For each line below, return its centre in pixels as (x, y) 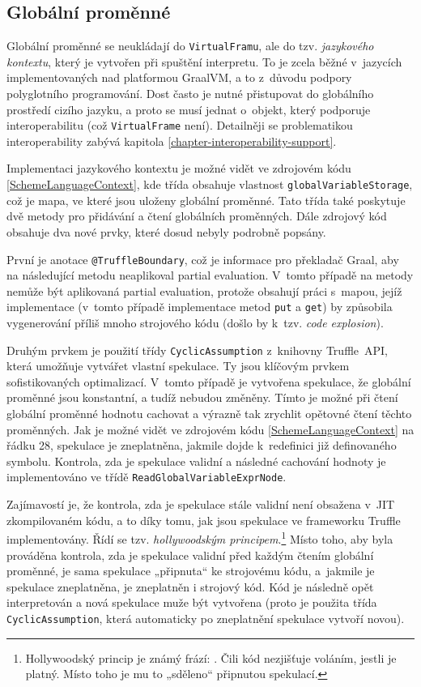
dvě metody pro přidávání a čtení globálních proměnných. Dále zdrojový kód (197, 216)
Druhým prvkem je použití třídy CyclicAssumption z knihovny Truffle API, (197, 350)
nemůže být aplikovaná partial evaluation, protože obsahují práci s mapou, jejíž (204, 290)
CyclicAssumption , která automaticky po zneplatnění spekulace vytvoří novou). (206, 618)
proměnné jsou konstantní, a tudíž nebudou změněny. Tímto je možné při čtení (202, 397)
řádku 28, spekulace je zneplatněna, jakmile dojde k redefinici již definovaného (202, 445)
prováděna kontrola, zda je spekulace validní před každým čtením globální (190, 555)
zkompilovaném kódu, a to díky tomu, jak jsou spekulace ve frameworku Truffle (204, 520)
